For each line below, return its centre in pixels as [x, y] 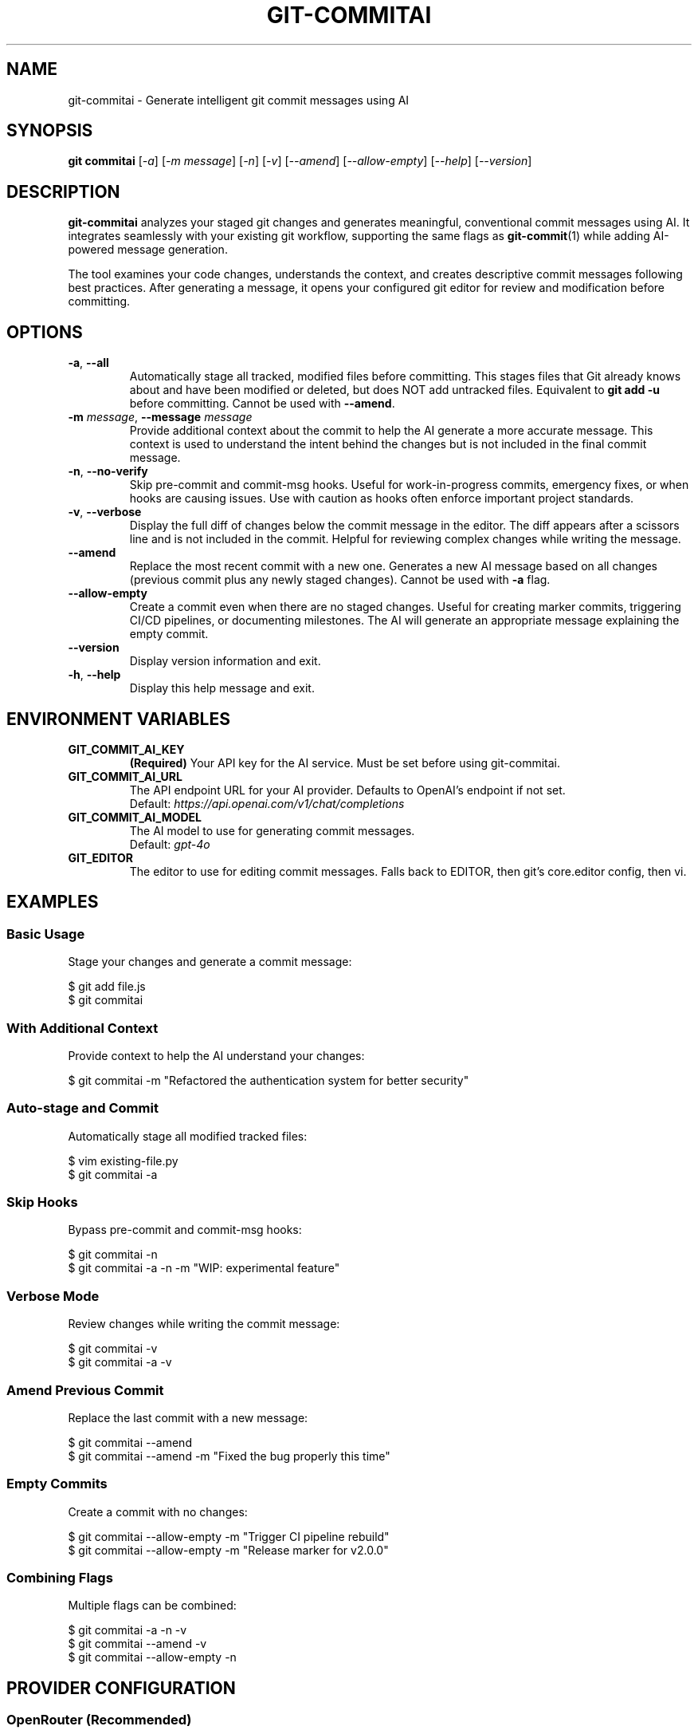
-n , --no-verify [108, 471]
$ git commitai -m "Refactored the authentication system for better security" [269, 1080]
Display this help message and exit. [222, 688]
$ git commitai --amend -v [137, 1644]
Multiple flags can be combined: [152, 1606]
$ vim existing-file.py [123, 1161]
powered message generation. [148, 250]
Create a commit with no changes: [158, 1511]
